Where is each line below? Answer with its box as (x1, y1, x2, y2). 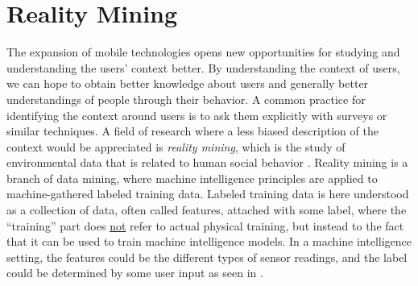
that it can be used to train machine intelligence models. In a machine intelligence (6, 233, 412, 250)
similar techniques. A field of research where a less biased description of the (6, 122, 379, 139)
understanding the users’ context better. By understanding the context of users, (6, 59, 400, 76)
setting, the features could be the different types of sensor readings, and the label (6, 248, 408, 265)
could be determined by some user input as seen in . (6, 264, 263, 281)
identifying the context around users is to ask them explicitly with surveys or (6, 106, 387, 123)
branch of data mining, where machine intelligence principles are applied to (6, 169, 378, 186)
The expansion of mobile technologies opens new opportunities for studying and (6, 44, 400, 60)
